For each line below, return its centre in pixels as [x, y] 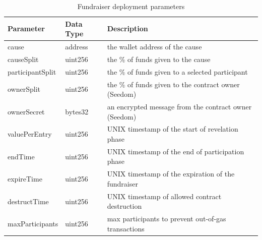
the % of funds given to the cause [159, 59]
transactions [126, 228]
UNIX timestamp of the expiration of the [171, 174]
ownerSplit [24, 89]
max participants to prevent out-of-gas [167, 219]
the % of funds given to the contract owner [173, 84]
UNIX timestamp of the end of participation [176, 151]
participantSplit [32, 71]
